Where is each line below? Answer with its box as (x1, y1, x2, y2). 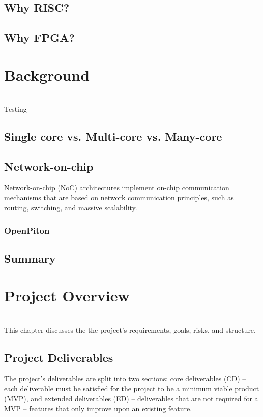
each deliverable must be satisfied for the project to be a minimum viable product (4, 383, 259, 394)
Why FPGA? (4, 29, 75, 45)
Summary (4, 250, 56, 266)
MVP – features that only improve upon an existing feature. (4, 403, 192, 413)
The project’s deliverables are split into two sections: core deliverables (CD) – (4, 373, 246, 383)
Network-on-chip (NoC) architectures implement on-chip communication (4, 182, 229, 193)
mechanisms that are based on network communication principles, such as (4, 192, 234, 203)
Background (4, 64, 90, 85)
